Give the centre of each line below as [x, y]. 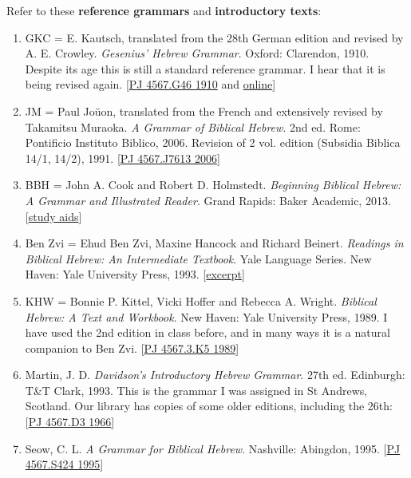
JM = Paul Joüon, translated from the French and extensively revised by [204, 111]
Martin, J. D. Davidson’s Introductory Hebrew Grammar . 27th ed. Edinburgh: [215, 375]
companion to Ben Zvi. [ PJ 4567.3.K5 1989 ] [132, 348]
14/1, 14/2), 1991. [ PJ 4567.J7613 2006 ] [123, 158]
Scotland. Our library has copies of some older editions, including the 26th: [209, 406]
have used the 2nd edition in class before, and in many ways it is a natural [207, 332]
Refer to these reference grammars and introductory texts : [164, 10]
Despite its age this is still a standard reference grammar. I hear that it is [205, 68]
